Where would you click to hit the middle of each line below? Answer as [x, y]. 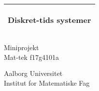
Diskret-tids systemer [49, 20]
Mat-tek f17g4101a [31, 57]
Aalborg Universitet [33, 73]
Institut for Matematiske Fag [47, 82]
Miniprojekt [21, 47]
